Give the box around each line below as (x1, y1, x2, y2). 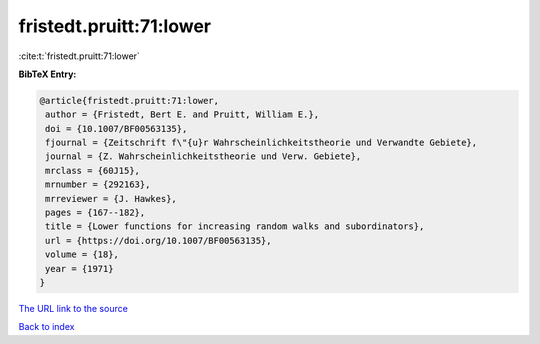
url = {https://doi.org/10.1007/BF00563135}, (45, 235, 272, 246)
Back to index (18, 321, 75, 333)
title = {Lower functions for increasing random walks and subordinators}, (45, 221, 425, 232)
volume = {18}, (45, 249, 120, 260)
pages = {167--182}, (45, 207, 146, 219)
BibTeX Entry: (18, 68, 77, 80)
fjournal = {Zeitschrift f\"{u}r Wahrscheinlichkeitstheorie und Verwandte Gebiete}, (45, 137, 478, 149)
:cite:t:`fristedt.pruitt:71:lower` (18, 50, 140, 62)
